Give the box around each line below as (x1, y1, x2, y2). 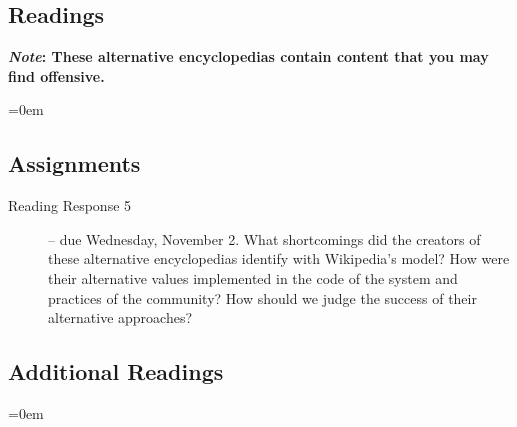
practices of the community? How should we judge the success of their (48, 287, 477, 308)
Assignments (8, 148, 141, 179)
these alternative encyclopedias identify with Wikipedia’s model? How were (48, 248, 510, 269)
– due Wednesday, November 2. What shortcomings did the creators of (48, 228, 481, 249)
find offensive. (8, 65, 105, 86)
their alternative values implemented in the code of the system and (48, 267, 458, 288)
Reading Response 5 (8, 195, 132, 216)
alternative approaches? (48, 307, 193, 328)
